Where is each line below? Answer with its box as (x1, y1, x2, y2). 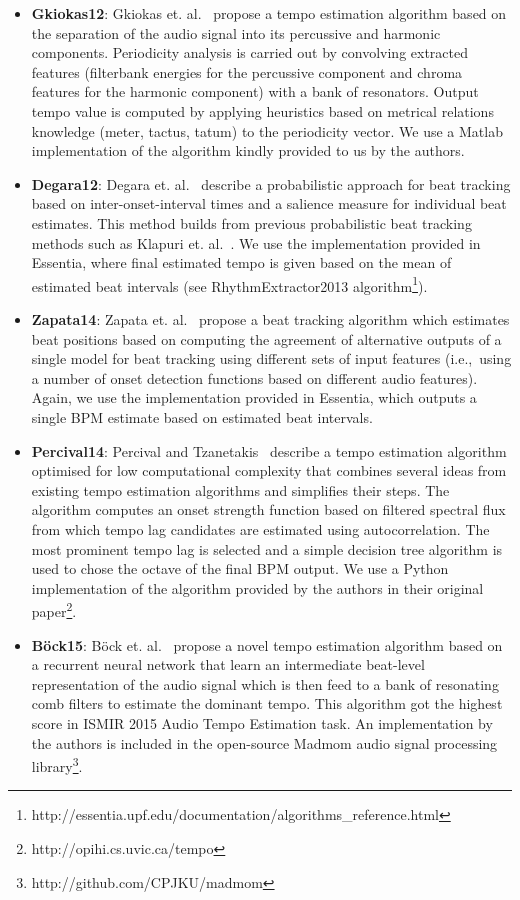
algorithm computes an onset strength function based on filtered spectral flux (31, 499, 506, 520)
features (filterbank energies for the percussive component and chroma (31, 61, 463, 82)
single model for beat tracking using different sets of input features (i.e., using (31, 348, 512, 369)
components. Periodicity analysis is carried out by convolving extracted (31, 42, 469, 63)
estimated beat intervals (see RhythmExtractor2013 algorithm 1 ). (31, 272, 428, 296)
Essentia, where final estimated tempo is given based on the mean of (31, 252, 452, 273)
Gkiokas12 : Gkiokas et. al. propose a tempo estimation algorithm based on (31, 3, 507, 23)
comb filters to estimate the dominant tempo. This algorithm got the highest (31, 693, 503, 714)
